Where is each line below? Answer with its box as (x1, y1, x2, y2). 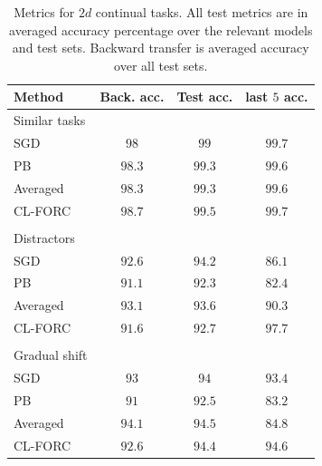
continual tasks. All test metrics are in (95, 3, 308, 21)
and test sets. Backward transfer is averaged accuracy (12, 38, 309, 57)
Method (14, 87, 64, 106)
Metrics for (14, 3, 75, 21)
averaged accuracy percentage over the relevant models (9, 20, 313, 39)
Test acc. (176, 87, 233, 106)
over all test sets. (114, 55, 208, 74)
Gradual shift (14, 345, 88, 364)
